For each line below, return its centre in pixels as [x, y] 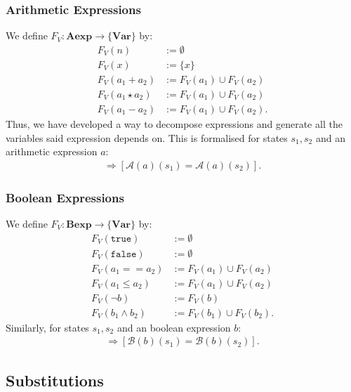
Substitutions [55, 380]
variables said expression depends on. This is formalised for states [147, 137]
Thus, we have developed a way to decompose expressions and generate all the [174, 123]
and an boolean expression [174, 327]
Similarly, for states [47, 327]
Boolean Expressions [65, 197]
